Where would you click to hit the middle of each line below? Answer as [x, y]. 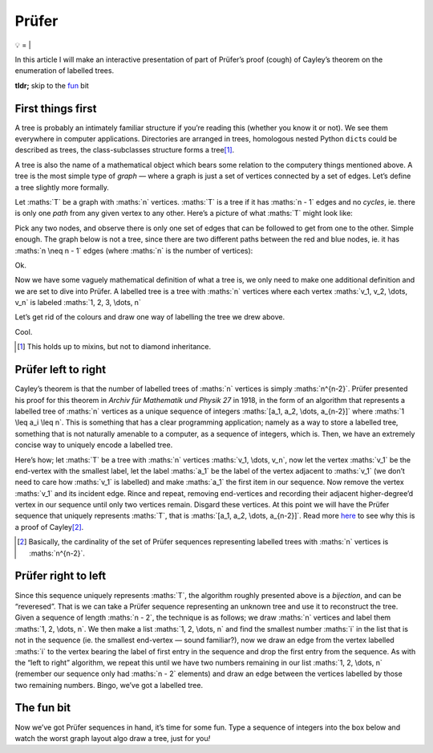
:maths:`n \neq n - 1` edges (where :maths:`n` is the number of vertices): [134, 250]
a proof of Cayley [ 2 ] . [49, 527]
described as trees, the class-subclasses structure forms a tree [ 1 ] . [125, 150]
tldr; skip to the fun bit [52, 85]
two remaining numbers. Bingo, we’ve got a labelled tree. [109, 685]
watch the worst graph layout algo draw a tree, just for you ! [113, 738]
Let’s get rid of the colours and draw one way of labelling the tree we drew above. [150, 317]
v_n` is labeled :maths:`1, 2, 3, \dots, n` [78, 303]
